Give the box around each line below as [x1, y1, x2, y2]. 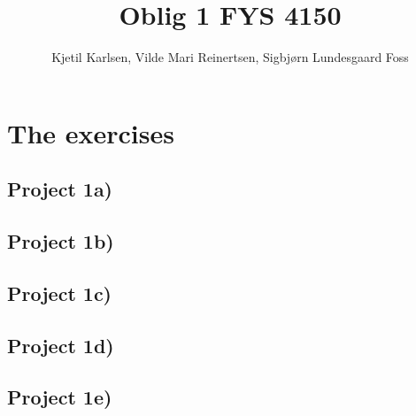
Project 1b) [7, 227, 114, 255]
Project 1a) [7, 175, 113, 203]
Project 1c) [7, 279, 112, 306]
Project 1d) [7, 331, 114, 358]
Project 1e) [7, 383, 112, 411]
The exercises [7, 114, 174, 150]
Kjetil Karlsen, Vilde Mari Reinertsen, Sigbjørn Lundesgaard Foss [51, 48, 409, 66]
